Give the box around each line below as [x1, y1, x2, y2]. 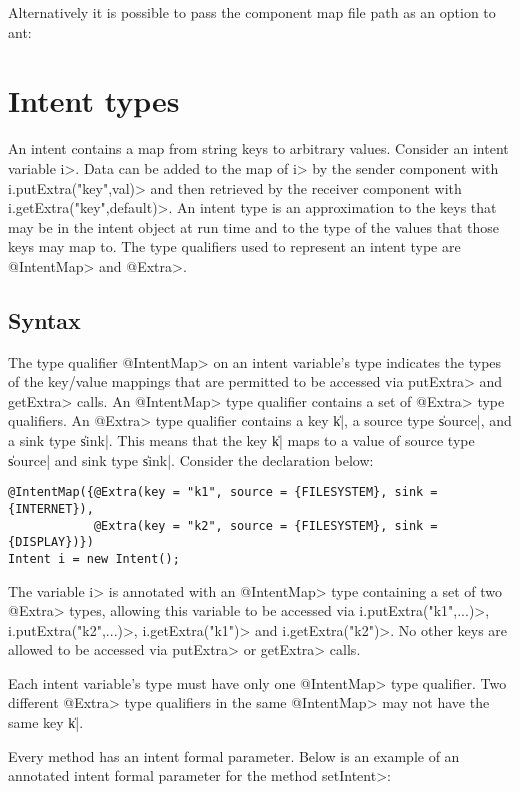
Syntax [8, 304, 81, 335]
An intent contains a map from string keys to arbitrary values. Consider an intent [8, 138, 509, 159]
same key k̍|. [8, 712, 84, 733]
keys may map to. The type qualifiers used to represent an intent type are [8, 236, 461, 257]
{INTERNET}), [8, 501, 94, 516]
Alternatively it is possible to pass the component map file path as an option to [8, 2, 496, 22]
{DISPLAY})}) [8, 535, 94, 550]
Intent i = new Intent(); [8, 551, 180, 566]
